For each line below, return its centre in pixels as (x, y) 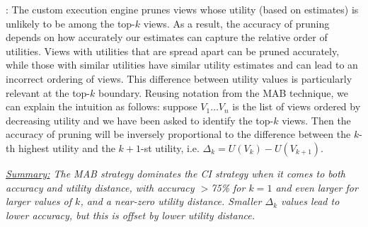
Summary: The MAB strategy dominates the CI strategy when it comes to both (176, 173)
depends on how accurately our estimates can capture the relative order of (167, 37)
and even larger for (317, 187)
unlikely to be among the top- (70, 23)
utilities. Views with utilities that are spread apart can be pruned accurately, (173, 51)
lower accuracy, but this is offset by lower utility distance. (130, 215)
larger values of (39, 201)
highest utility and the (67, 147)
